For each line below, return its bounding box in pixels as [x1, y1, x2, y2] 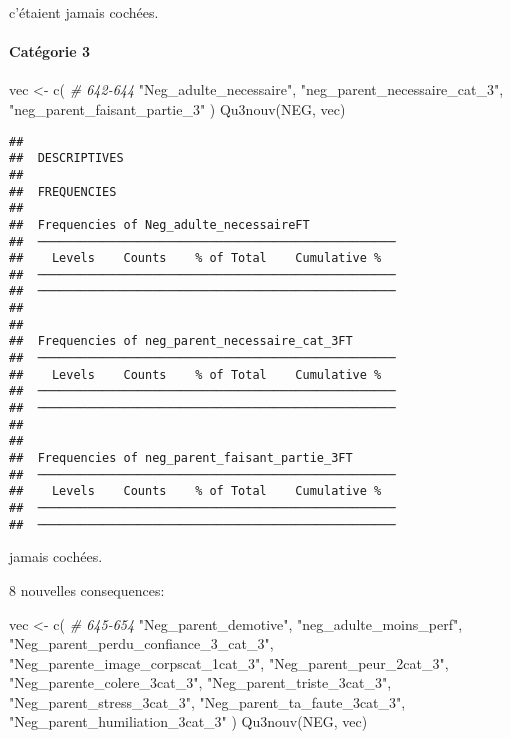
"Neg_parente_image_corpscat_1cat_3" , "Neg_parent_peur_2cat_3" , [9, 652, 449, 673]
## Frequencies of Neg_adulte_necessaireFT [9, 217, 310, 232]
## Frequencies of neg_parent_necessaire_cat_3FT [9, 334, 353, 349]
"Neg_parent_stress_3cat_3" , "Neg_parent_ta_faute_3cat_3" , [9, 691, 406, 712]
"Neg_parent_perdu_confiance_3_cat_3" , [9, 633, 274, 654]
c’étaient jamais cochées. [9, 2, 159, 22]
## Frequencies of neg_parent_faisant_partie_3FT [9, 451, 353, 466]
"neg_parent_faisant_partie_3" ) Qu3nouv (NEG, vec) [9, 98, 346, 119]
